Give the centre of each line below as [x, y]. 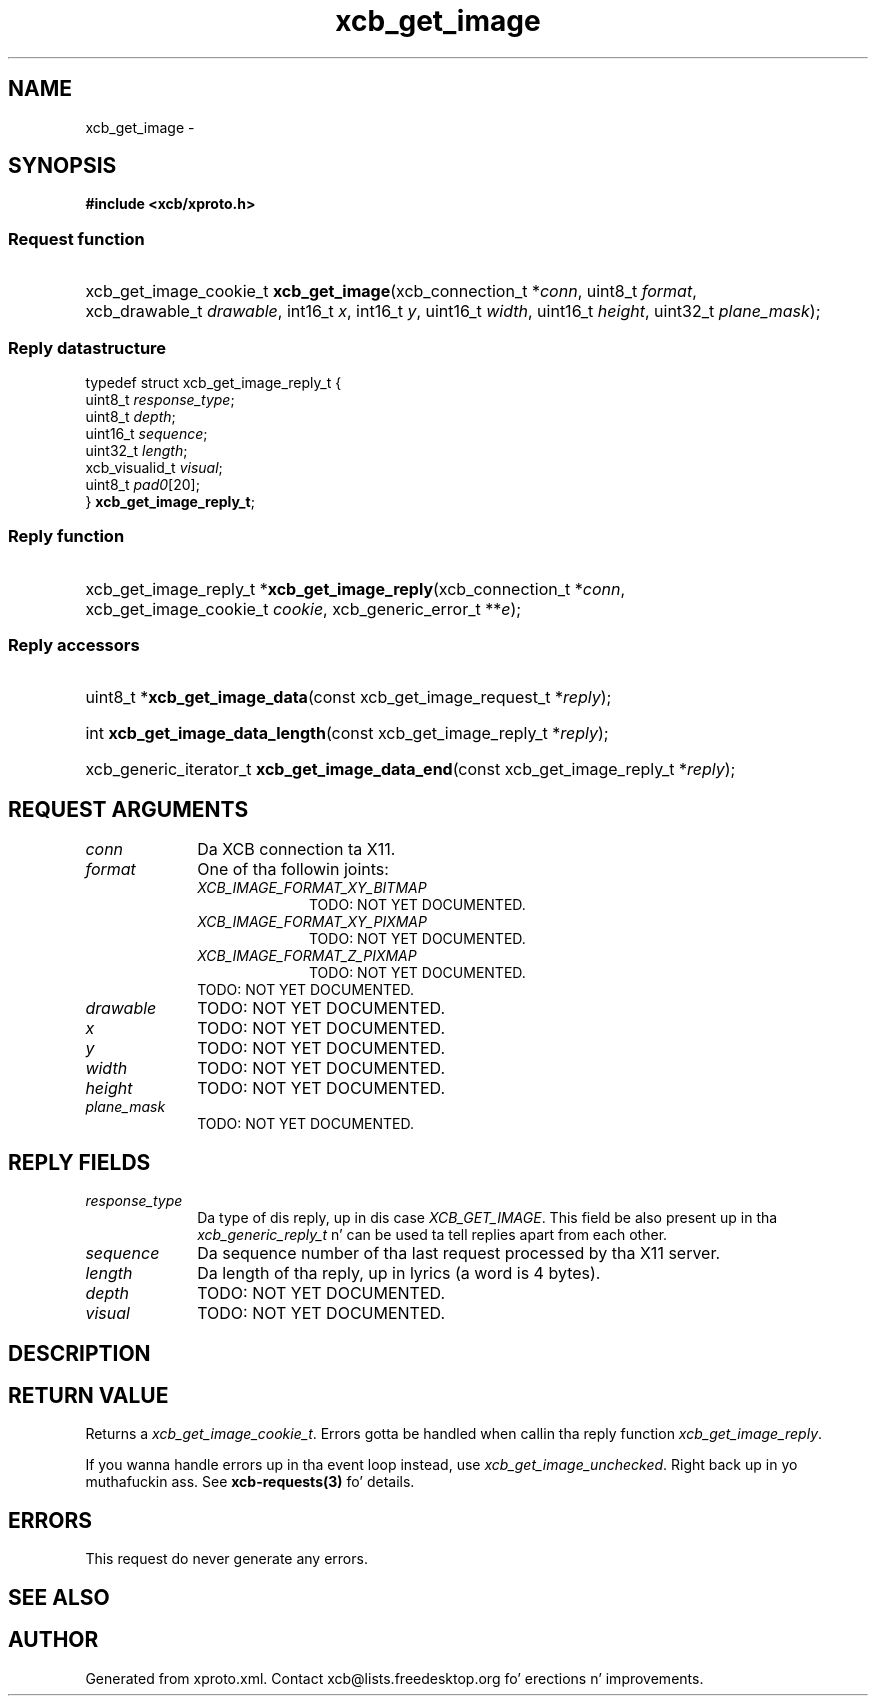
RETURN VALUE [88, 1395]
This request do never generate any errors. [226, 1559]
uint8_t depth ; [130, 416]
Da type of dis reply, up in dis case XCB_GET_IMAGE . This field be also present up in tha [487, 1218]
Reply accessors [74, 645]
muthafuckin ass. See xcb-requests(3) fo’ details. [250, 1482]
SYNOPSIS [62, 166]
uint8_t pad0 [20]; [142, 484]
